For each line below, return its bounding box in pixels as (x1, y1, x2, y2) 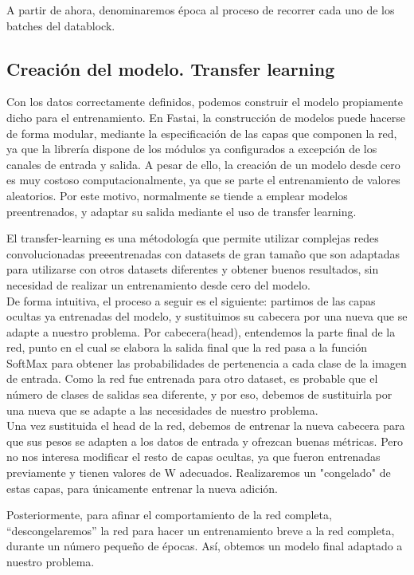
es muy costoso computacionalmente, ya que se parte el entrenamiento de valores (6, 171, 400, 188)
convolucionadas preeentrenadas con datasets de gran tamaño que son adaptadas (6, 245, 400, 262)
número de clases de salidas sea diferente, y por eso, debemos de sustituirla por (6, 386, 393, 403)
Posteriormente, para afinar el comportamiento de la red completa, (6, 506, 332, 523)
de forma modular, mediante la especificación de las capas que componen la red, (6, 124, 397, 141)
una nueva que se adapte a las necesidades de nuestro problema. (6, 401, 318, 418)
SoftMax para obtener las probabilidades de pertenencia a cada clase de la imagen (6, 354, 407, 371)
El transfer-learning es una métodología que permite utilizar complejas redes (6, 230, 379, 246)
